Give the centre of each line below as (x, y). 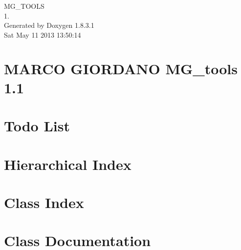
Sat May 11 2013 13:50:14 (43, 34)
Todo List (37, 126)
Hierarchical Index (68, 164)
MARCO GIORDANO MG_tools (121, 68)
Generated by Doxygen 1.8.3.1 (49, 25)
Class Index (44, 202)
